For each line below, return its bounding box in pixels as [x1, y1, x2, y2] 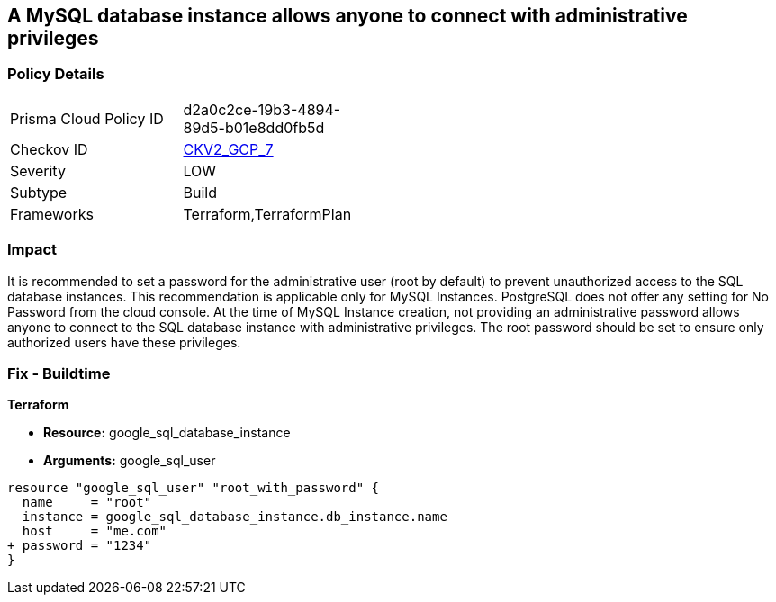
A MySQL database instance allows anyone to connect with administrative [7, 4, 688, 27]
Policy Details [7, 65, 104, 84]
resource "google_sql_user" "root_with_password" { [7, 481, 380, 496]
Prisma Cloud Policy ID [10, 109, 164, 128]
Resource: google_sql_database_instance [43, 425, 291, 441]
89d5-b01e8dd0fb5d [183, 118, 325, 137]
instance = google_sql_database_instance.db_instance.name [22, 509, 447, 525]
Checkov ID [10, 139, 88, 158]
